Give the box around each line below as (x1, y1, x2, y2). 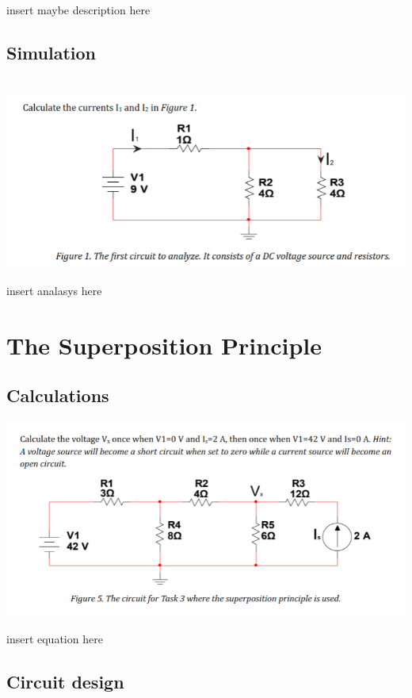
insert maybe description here (6, 2, 151, 17)
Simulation (6, 40, 97, 64)
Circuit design (6, 669, 124, 693)
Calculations (6, 383, 109, 408)
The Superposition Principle (6, 328, 322, 361)
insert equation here (6, 630, 103, 646)
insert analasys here (6, 282, 102, 298)
